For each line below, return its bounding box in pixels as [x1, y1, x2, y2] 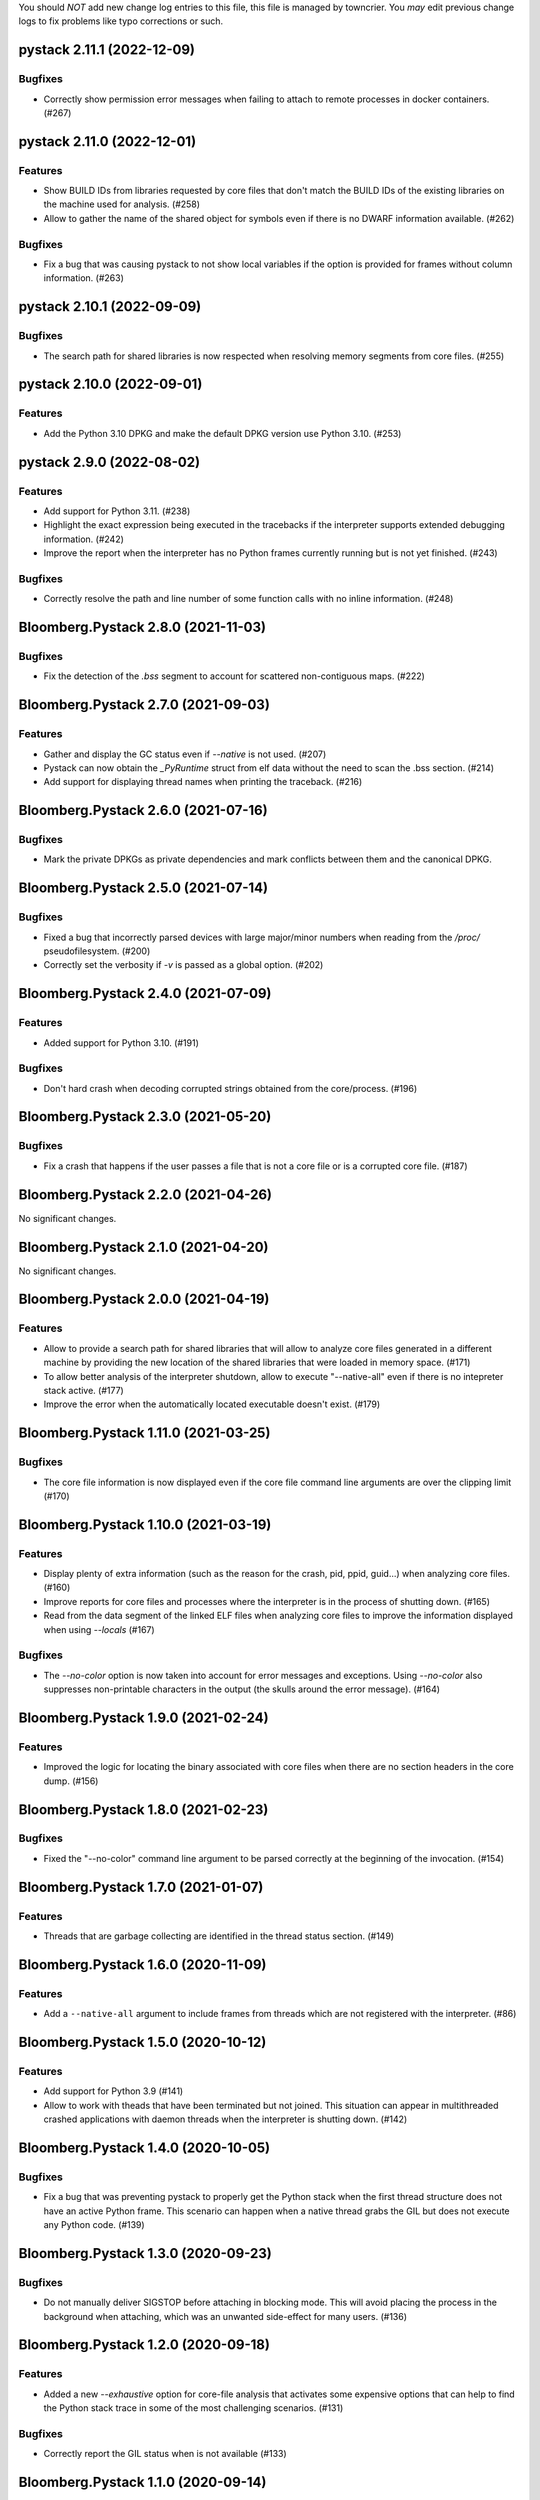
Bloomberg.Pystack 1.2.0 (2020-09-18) [18, 2336, 270, 2354]
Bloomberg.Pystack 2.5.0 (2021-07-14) [18, 880, 269, 897]
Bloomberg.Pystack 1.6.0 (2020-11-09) [18, 1956, 267, 1973]
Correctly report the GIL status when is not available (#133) [43, 2448, 287, 2460]
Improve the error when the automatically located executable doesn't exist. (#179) [43, 1398, 381, 1410]
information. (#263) [43, 272, 124, 284]
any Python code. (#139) [43, 2219, 145, 2231]
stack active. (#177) [43, 1384, 124, 1396]
